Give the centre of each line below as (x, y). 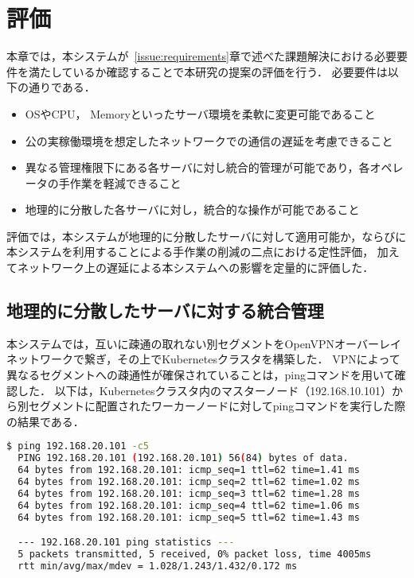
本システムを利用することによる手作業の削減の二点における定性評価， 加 (197, 252)
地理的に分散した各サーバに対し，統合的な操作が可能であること (192, 209)
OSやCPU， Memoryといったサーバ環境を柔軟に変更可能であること (200, 113)
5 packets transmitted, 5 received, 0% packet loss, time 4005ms (195, 555)
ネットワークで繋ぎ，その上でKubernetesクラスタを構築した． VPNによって (203, 359)
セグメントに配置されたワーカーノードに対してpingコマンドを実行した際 (217, 406)
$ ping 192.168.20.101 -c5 (78, 446)
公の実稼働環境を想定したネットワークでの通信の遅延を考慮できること (209, 140)
